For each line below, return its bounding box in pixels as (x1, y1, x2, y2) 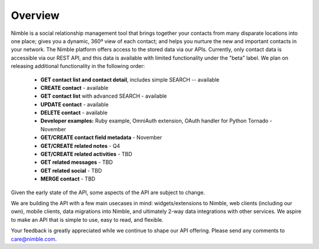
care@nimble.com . (11, 235, 57, 242)
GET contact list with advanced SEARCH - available (40, 92, 167, 100)
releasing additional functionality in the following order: (11, 63, 145, 70)
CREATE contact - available (40, 84, 109, 91)
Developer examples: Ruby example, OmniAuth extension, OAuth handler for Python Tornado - (40, 117, 273, 124)
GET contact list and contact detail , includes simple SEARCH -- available (40, 76, 220, 83)
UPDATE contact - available (40, 101, 109, 108)
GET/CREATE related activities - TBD (40, 151, 132, 158)
